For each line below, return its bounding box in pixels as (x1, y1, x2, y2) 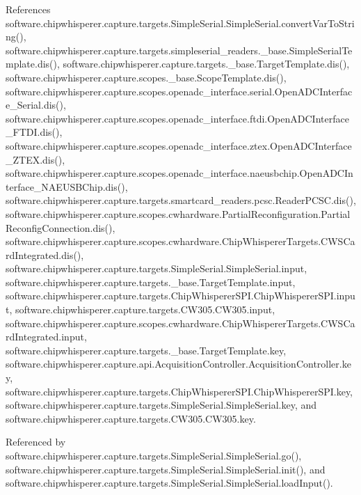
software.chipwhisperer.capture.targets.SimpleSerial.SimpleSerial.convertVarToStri (6, 15, 355, 30)
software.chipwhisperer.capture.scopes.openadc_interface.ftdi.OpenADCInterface (6, 111, 349, 125)
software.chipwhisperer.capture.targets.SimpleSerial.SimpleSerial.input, (6, 261, 307, 276)
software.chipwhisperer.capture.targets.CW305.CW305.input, (15, 302, 275, 317)
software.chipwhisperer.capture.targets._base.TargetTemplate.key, (6, 343, 287, 357)
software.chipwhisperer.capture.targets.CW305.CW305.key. (6, 411, 256, 425)
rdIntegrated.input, (6, 329, 87, 344)
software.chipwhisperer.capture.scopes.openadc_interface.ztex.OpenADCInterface (6, 138, 352, 152)
